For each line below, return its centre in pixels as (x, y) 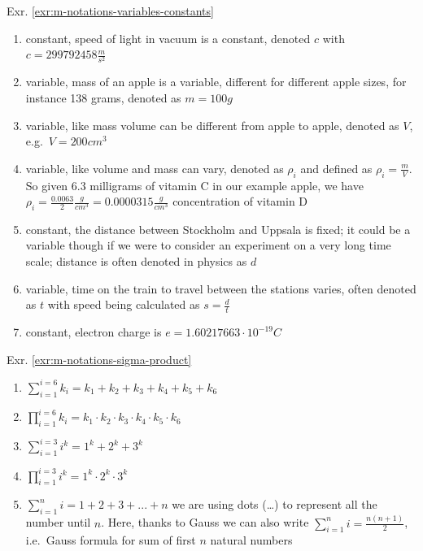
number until (58, 522)
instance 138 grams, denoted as (103, 97)
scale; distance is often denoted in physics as (136, 261)
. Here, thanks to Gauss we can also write (205, 522)
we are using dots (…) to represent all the (275, 504)
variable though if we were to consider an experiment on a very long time (208, 245)
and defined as (336, 168)
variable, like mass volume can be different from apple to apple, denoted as (212, 125)
